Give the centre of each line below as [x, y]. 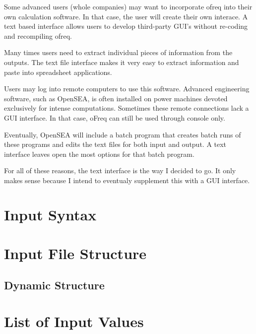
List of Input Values [74, 321]
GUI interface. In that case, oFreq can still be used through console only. [115, 117]
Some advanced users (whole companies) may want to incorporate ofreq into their [128, 6]
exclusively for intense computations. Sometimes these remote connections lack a [127, 108]
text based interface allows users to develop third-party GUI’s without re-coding [126, 26]
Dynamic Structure [54, 285]
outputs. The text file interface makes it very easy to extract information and [122, 62]
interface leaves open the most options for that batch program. [99, 154]
